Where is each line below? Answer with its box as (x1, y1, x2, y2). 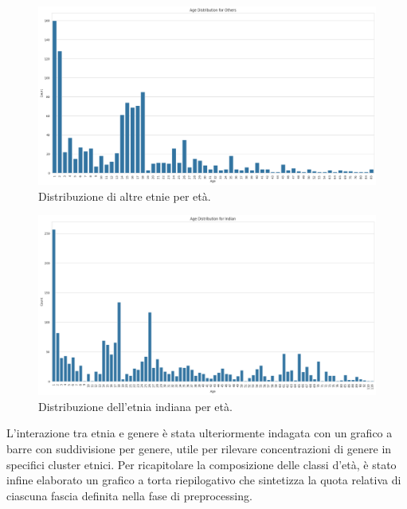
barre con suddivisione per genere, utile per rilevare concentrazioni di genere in (6, 440, 392, 457)
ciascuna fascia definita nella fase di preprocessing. (6, 487, 252, 503)
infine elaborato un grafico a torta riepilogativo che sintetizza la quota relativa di (6, 472, 401, 488)
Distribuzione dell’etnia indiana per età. (38, 397, 233, 414)
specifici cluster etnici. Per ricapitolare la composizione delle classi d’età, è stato (6, 456, 397, 472)
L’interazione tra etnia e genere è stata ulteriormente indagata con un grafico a (6, 425, 393, 441)
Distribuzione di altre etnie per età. (38, 187, 211, 204)
